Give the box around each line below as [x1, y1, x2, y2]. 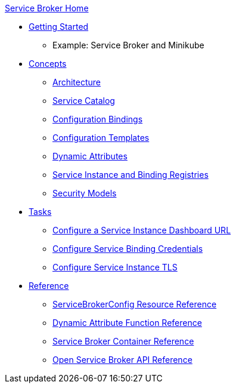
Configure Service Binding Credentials [52, 244, 203, 254]
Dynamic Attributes [52, 151, 128, 161]
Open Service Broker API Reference [52, 355, 192, 365]
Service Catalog [52, 96, 115, 106]
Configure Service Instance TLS [52, 262, 178, 272]
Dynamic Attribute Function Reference [52, 318, 202, 328]
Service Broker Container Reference [52, 336, 194, 346]
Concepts [29, 58, 67, 69]
